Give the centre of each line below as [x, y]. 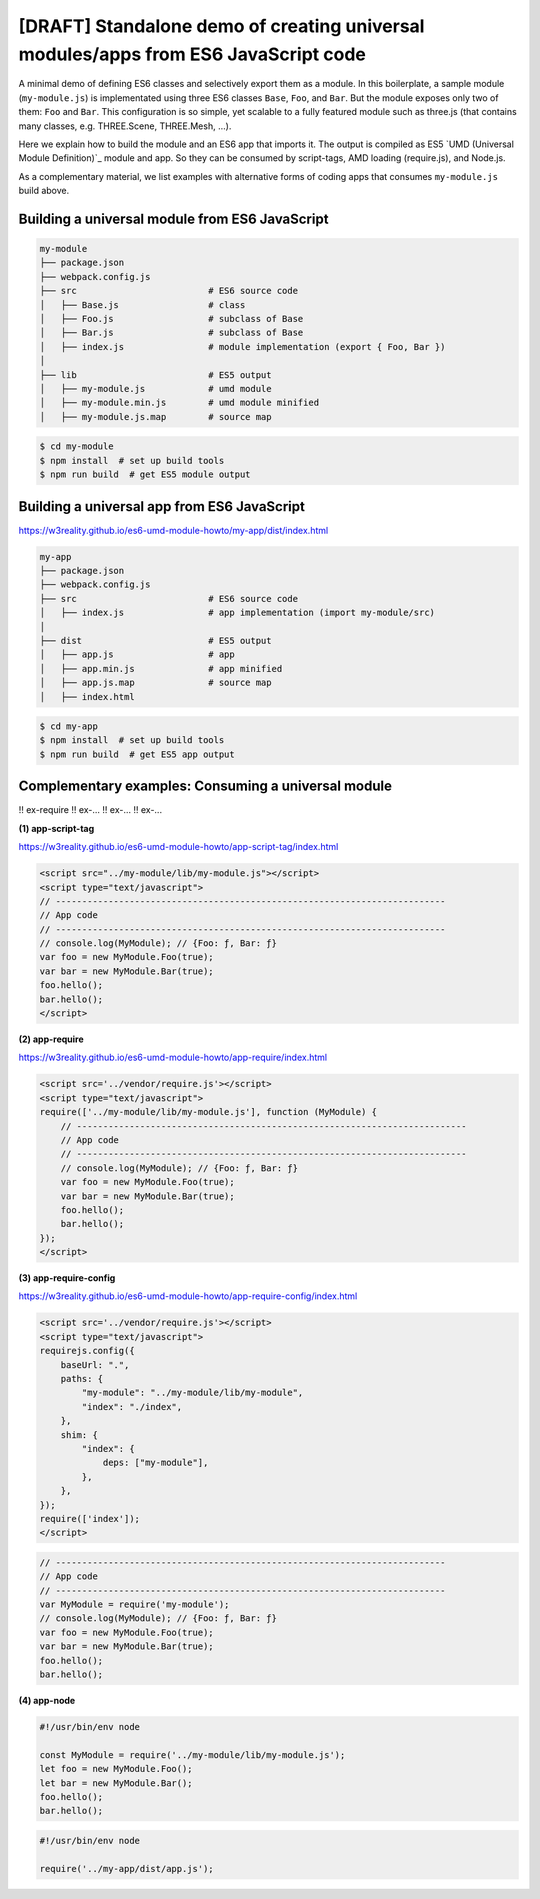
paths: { [82, 1379]
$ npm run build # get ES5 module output [145, 474]
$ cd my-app [69, 726]
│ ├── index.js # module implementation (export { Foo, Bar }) [242, 346]
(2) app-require [51, 1039]
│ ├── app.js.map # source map [155, 683]
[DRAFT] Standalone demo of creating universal [221, 26]
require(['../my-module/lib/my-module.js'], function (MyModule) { [208, 1112]
